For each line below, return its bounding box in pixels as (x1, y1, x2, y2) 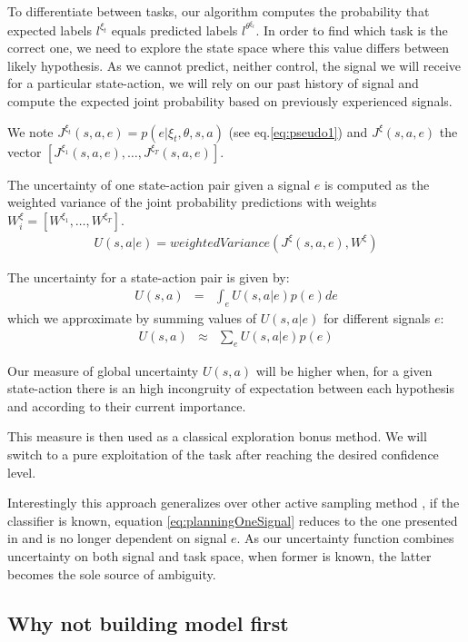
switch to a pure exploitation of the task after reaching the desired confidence (7, 445, 439, 464)
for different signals (323, 309, 431, 328)
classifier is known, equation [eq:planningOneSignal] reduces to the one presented (7, 510, 458, 529)
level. (7, 462, 36, 481)
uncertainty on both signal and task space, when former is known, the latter (7, 547, 432, 566)
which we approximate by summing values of (7, 309, 256, 328)
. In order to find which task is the (255, 20, 448, 39)
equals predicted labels (111, 20, 238, 39)
